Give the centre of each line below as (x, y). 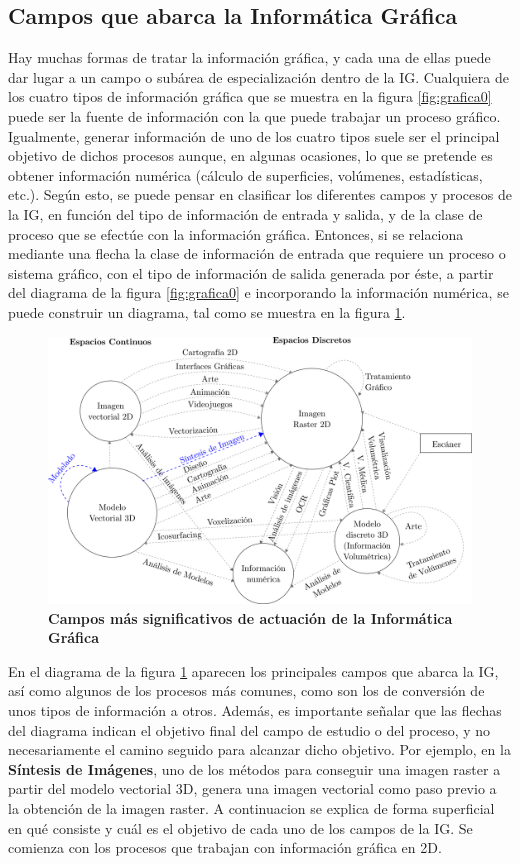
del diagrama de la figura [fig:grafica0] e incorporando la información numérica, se (258, 292)
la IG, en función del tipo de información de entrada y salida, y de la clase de (245, 213)
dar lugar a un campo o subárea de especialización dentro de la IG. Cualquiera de (258, 76)
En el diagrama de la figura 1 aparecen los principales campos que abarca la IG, (253, 670)
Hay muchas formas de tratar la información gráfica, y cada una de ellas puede (249, 57)
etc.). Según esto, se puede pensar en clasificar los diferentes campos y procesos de (260, 194)
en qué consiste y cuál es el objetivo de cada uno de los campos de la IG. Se (240, 827)
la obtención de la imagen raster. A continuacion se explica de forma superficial (251, 807)
